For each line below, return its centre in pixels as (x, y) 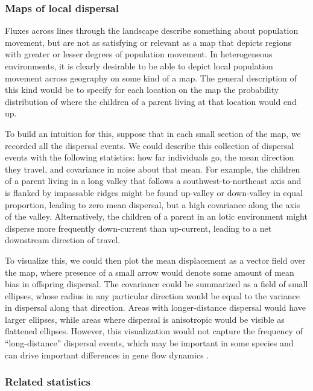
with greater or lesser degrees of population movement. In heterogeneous (139, 54)
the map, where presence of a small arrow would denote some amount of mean (150, 272)
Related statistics (48, 382)
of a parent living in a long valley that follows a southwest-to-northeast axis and (153, 181)
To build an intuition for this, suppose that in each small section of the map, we (153, 133)
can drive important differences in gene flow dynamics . (107, 354)
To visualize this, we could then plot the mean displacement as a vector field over (155, 260)
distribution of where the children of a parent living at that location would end (151, 101)
